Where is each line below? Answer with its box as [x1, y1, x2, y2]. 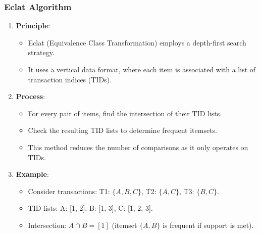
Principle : [16, 20, 50, 31]
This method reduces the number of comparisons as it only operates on [28, 142, 248, 152]
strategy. [28, 47, 55, 58]
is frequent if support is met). [163, 219, 254, 230]
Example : [16, 169, 49, 179]
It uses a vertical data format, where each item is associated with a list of [28, 64, 256, 74]
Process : [16, 91, 45, 102]
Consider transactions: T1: [28, 185, 110, 196]
